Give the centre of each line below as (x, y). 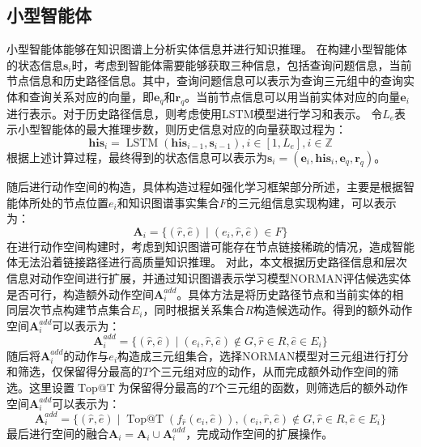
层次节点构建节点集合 (74, 310)
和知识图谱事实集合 (168, 202)
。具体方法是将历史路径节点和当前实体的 (285, 294)
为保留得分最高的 (163, 387)
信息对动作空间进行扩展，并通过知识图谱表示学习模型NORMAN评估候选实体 (209, 277)
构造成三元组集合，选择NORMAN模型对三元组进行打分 (263, 355)
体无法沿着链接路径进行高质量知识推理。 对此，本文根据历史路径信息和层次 (207, 262)
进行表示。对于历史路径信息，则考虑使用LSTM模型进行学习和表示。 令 (195, 113)
